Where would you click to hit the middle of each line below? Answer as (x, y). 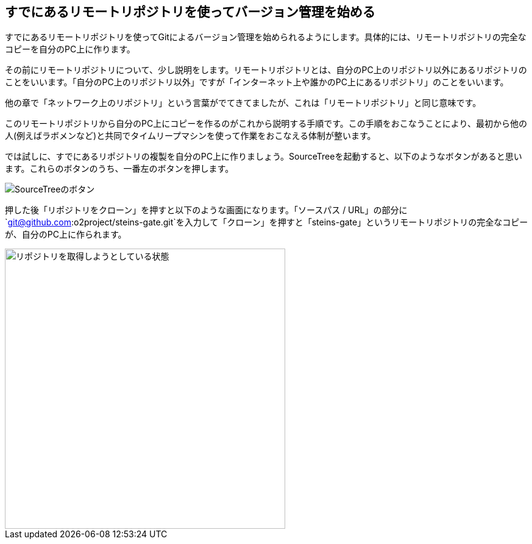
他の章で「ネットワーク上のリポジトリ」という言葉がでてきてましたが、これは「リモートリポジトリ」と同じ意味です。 (243, 103)
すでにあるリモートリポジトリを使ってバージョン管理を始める (190, 12)
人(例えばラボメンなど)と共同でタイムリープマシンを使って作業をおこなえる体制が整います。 (190, 136)
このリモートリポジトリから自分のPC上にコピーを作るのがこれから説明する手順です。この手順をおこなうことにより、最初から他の (266, 124)
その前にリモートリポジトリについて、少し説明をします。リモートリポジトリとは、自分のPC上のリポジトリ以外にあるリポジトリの (266, 70)
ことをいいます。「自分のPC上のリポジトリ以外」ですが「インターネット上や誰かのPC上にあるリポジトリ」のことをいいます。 (257, 82)
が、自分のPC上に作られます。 (66, 235)
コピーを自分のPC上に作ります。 (70, 49)
